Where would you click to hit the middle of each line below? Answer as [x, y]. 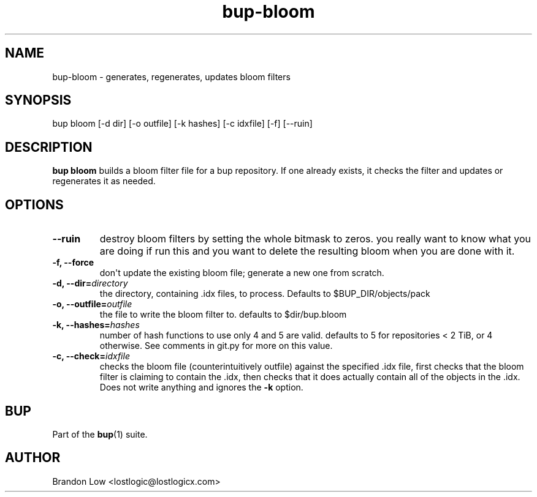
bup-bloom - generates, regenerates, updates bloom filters [171, 77]
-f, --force [73, 263]
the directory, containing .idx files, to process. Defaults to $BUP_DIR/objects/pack [265, 294]
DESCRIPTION [49, 147]
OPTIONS [34, 204]
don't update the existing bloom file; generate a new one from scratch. [242, 273]
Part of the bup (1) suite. [100, 434]
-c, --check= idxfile [91, 356]
